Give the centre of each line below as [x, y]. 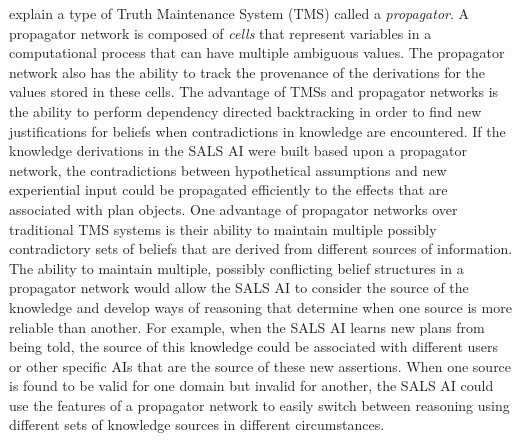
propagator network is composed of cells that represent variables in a [220, 32]
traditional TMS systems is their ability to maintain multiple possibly [223, 228]
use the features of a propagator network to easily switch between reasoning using [259, 404]
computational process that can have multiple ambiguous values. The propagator [257, 52]
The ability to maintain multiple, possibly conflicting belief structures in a [236, 267]
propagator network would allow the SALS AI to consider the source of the [239, 287]
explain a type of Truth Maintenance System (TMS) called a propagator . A [239, 13]
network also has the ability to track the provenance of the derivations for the [247, 71]
